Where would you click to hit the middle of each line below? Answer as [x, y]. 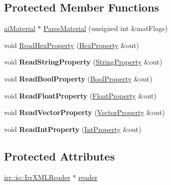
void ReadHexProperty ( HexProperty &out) [71, 45]
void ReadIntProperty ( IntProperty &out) [73, 129]
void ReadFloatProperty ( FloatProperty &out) [80, 95]
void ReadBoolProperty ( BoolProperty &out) [78, 78]
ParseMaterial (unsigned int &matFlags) [106, 28]
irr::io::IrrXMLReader [37, 177]
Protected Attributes [59, 156]
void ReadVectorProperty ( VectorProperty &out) [84, 112]
